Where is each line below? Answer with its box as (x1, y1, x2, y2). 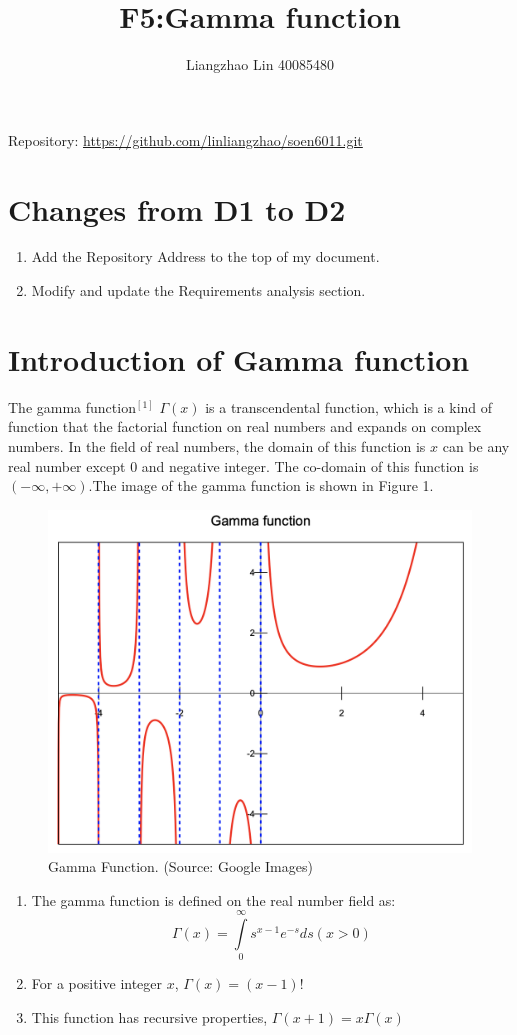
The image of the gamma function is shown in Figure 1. (92, 475, 434, 496)
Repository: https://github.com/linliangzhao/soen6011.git (8, 129, 363, 150)
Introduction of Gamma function (8, 338, 470, 379)
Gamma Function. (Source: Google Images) (48, 856, 313, 877)
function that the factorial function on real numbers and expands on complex (8, 416, 482, 437)
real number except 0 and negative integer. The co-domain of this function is (8, 455, 479, 476)
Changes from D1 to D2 (8, 188, 346, 229)
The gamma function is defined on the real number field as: (31, 889, 396, 910)
